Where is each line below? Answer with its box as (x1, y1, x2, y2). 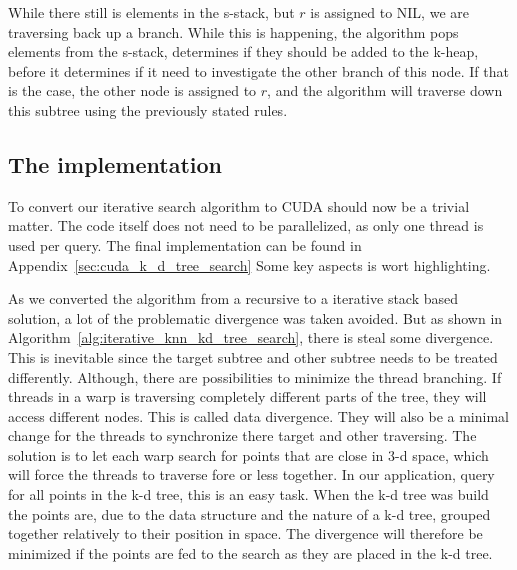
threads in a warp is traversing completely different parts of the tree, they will (8, 386, 487, 407)
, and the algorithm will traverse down (267, 80, 503, 101)
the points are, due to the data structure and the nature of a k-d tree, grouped (8, 503, 491, 524)
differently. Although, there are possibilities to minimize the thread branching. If (8, 366, 502, 387)
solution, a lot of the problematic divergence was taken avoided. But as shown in (8, 307, 503, 328)
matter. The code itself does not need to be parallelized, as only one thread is (8, 215, 484, 236)
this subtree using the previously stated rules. (8, 99, 288, 120)
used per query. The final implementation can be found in (8, 234, 362, 255)
